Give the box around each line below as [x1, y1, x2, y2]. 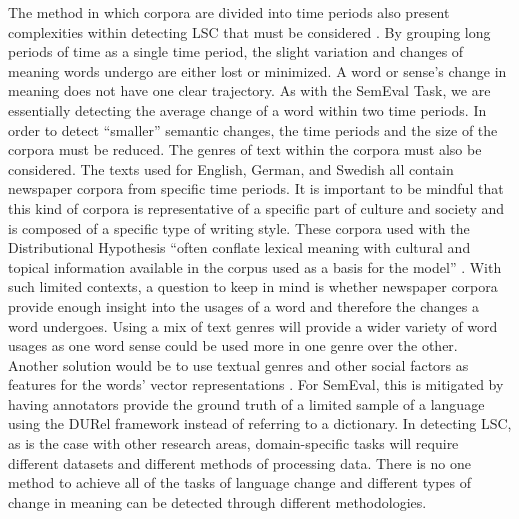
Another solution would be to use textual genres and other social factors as [8, 354, 469, 375]
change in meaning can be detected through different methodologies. [8, 491, 427, 512]
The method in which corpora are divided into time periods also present [8, 2, 450, 22]
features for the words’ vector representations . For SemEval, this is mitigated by [8, 374, 504, 395]
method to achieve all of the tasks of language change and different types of [8, 472, 472, 493]
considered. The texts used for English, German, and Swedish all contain [8, 158, 454, 179]
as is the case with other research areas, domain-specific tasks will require [8, 433, 459, 454]
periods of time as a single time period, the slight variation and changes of [8, 41, 464, 62]
